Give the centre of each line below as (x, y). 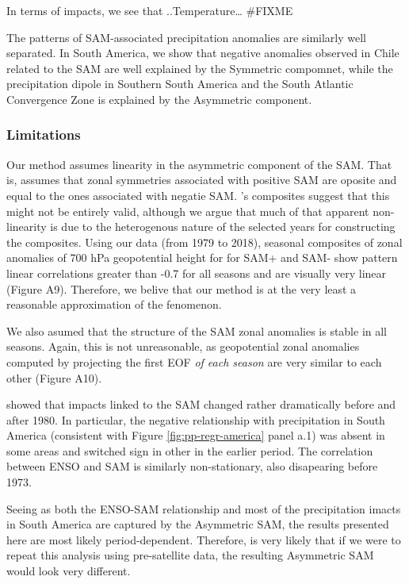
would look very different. (69, 571)
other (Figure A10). (54, 377)
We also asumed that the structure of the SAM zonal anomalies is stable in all (197, 330)
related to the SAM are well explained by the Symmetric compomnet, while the (200, 68)
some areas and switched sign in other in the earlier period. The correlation (190, 450)
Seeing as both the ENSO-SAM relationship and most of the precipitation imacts (204, 508)
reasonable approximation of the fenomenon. (114, 304)
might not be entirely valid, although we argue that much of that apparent (188, 211)
